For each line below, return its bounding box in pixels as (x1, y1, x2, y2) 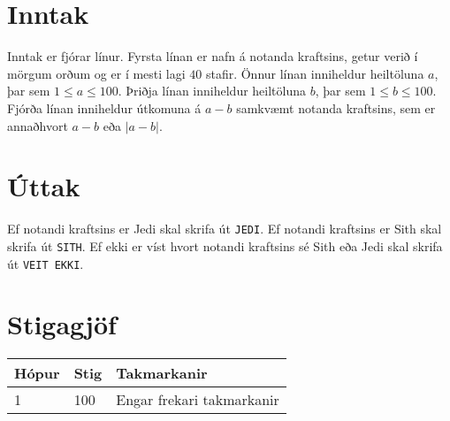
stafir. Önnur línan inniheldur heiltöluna (205, 64, 424, 82)
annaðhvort (7, 116, 68, 134)
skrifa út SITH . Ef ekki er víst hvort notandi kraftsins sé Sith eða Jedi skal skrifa (7, 236, 443, 255)
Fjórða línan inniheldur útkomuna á (7, 98, 202, 117)
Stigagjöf (7, 306, 117, 342)
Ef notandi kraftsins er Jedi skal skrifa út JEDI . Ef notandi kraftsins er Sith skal (7, 219, 442, 238)
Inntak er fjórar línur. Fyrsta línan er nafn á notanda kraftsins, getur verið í (7, 47, 418, 65)
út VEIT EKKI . (7, 254, 84, 272)
